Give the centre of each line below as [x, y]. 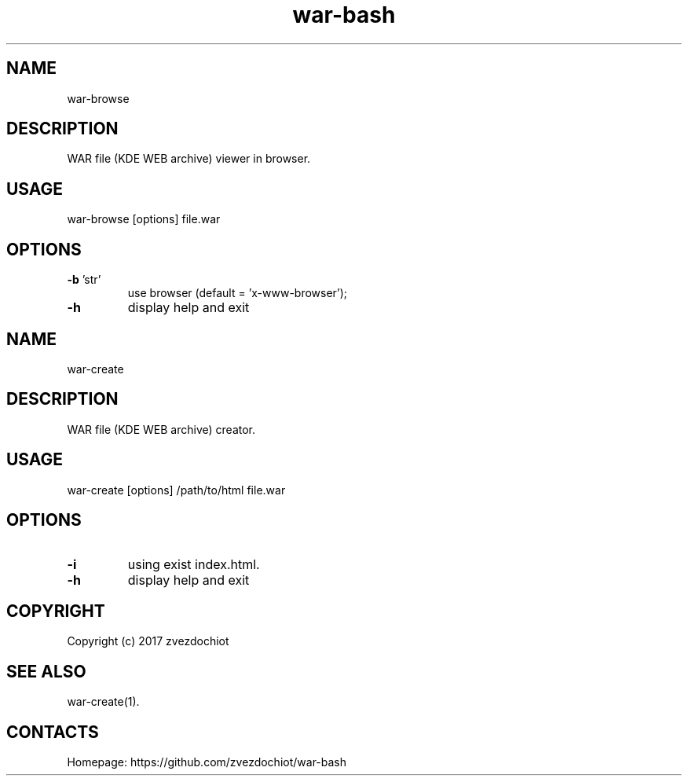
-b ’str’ [84, 280]
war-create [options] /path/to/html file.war [176, 490]
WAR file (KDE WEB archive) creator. [161, 429]
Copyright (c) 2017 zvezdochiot [148, 641]
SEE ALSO [46, 671]
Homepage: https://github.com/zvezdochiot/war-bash [207, 762]
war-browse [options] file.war [144, 219]
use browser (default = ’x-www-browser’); [238, 293]
